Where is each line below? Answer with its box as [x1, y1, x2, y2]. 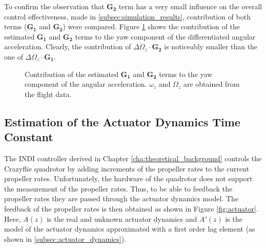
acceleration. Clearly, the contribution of [4, 41, 131, 52]
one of [4, 51, 23, 62]
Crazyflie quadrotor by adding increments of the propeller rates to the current [4, 163, 250, 174]
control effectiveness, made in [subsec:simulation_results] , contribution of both [4, 11, 251, 22]
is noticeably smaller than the [164, 41, 258, 52]
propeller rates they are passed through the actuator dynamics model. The [4, 193, 239, 204]
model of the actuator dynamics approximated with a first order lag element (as [4, 223, 255, 234]
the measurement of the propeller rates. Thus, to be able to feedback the [4, 183, 233, 194]
